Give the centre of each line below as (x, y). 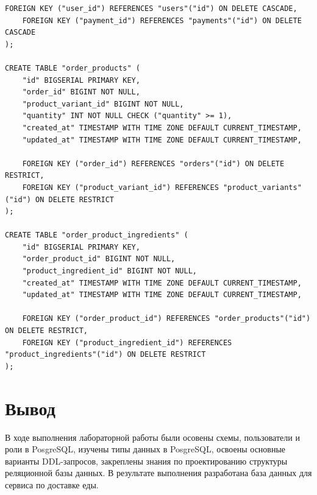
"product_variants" (262, 187)
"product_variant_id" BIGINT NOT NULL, (103, 104)
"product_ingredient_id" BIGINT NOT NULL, (109, 271)
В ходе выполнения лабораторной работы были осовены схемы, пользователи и (152, 437)
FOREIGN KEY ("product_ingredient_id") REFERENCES (127, 342)
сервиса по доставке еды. (52, 484)
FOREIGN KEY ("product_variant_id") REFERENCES (120, 187)
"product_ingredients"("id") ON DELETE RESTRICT (105, 355)
